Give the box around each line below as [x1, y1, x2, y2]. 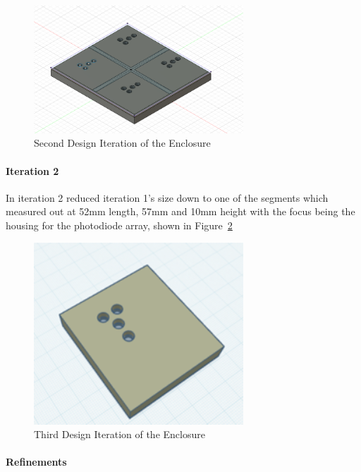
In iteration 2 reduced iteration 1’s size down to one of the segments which [6, 190, 329, 205]
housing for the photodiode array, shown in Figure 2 [6, 217, 233, 232]
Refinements [6, 454, 67, 469]
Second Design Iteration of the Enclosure [34, 135, 211, 150]
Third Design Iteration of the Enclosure [34, 427, 205, 442]
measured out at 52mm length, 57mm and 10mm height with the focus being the [6, 204, 355, 219]
